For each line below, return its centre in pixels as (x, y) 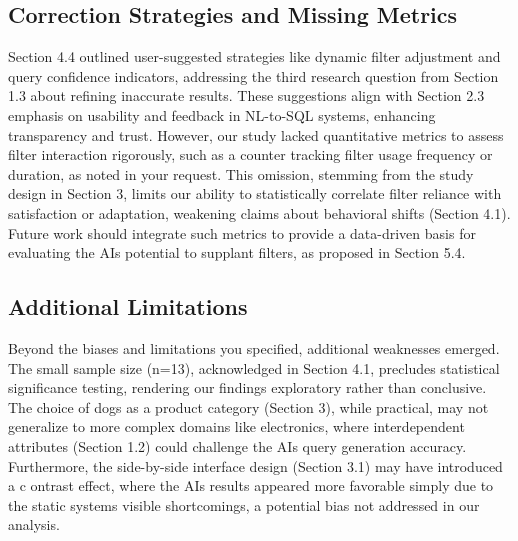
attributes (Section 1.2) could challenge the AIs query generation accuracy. (237, 445)
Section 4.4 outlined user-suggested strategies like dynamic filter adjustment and (254, 56)
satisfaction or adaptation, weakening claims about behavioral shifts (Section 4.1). (259, 212)
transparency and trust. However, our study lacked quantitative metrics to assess (256, 134)
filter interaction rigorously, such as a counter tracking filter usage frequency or (250, 154)
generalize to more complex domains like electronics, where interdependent (236, 426)
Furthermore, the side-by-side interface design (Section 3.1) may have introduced (255, 465)
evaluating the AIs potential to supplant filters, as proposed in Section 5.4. (237, 252)
